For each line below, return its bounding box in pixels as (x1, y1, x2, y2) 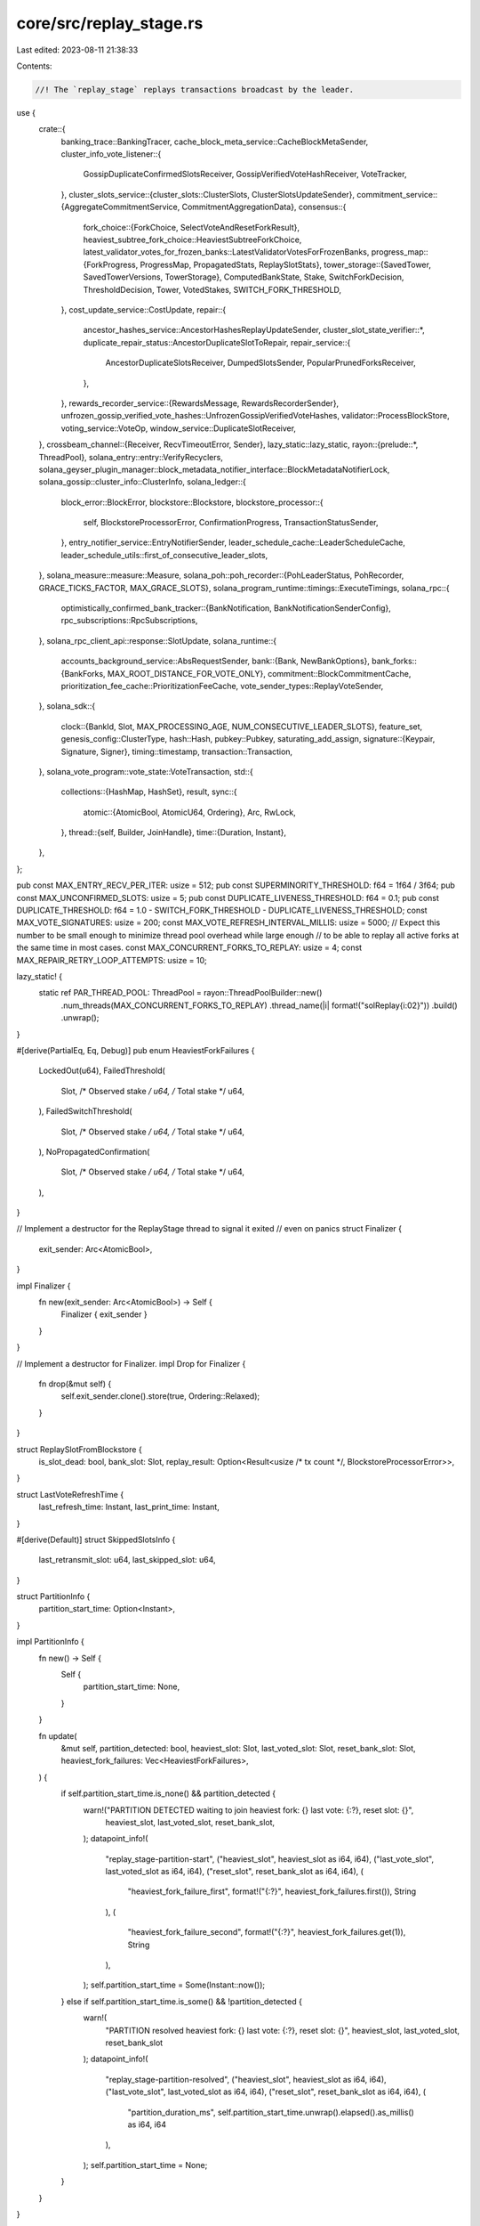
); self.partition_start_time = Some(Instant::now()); (83, 1979, 266, 1990)
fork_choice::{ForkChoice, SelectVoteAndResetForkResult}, (83, 222, 300, 232)
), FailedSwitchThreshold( (38, 1106, 132, 1117)
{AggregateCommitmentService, (60, 201, 180, 213)
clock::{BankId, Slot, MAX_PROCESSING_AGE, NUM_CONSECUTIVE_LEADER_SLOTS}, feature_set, (60, 721, 423, 732)
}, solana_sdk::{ (38, 701, 96, 711)
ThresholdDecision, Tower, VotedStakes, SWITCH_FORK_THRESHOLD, (83, 284, 342, 295)
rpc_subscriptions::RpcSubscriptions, (60, 615, 198, 626)
